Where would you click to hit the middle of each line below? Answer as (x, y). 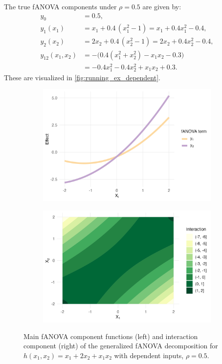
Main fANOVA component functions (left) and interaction (111, 336)
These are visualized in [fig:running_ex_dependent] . (82, 77)
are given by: (162, 6)
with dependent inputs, (149, 355)
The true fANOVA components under (60, 6)
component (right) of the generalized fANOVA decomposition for (121, 346)
